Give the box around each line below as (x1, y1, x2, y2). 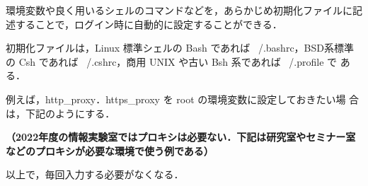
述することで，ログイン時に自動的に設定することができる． (6, 16, 282, 31)
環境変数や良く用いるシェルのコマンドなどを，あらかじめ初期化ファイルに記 (6, 3, 362, 17)
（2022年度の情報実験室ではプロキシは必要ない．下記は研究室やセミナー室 (6, 129, 356, 144)
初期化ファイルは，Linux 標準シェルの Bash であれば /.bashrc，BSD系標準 (6, 40, 354, 55)
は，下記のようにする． (6, 105, 115, 120)
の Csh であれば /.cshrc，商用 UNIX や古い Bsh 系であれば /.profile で (6, 54, 338, 69)
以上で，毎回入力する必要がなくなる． (6, 167, 184, 182)
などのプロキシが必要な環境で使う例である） (6, 143, 214, 158)
